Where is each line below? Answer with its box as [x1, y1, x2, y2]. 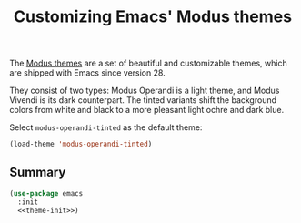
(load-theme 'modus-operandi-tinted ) [9, 139, 153, 149]
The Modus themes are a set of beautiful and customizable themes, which [9, 57, 288, 69]
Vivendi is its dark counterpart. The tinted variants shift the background [9, 95, 277, 106]
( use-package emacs [9, 188, 84, 198]
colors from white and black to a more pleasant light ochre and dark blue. [9, 105, 285, 116]
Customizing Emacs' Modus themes [13, 6, 293, 27]
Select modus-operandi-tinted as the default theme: [9, 122, 203, 133]
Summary [9, 165, 66, 180]
